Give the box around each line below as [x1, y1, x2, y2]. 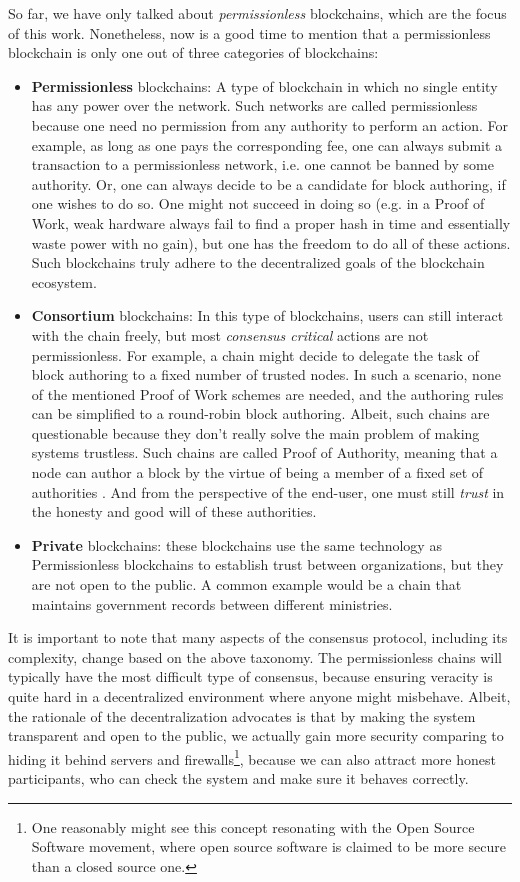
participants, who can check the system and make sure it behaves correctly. [8, 768, 469, 789]
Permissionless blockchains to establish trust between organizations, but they [31, 554, 504, 575]
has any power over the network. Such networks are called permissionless [31, 95, 478, 116]
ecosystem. [31, 271, 97, 292]
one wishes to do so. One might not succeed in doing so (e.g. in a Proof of [31, 193, 485, 214]
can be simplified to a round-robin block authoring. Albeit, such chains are [31, 403, 490, 424]
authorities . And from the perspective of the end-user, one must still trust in [31, 481, 505, 502]
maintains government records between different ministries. [31, 593, 393, 614]
